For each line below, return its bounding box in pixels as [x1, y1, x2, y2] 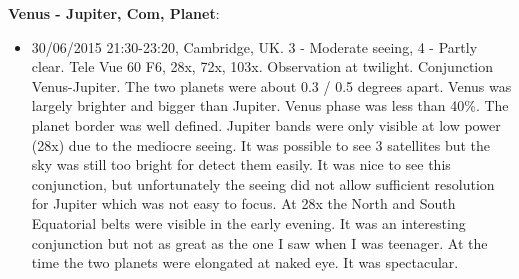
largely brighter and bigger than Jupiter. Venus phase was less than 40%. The [31, 95, 509, 116]
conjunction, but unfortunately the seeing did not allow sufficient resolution [31, 173, 495, 194]
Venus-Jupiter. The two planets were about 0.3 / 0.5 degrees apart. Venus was [31, 75, 512, 96]
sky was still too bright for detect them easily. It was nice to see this [31, 154, 451, 175]
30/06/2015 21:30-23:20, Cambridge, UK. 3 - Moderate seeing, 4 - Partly [31, 36, 478, 57]
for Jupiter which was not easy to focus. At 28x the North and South [31, 193, 456, 214]
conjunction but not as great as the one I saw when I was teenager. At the [31, 232, 488, 253]
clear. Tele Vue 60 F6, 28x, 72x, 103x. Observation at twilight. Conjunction [31, 56, 493, 77]
